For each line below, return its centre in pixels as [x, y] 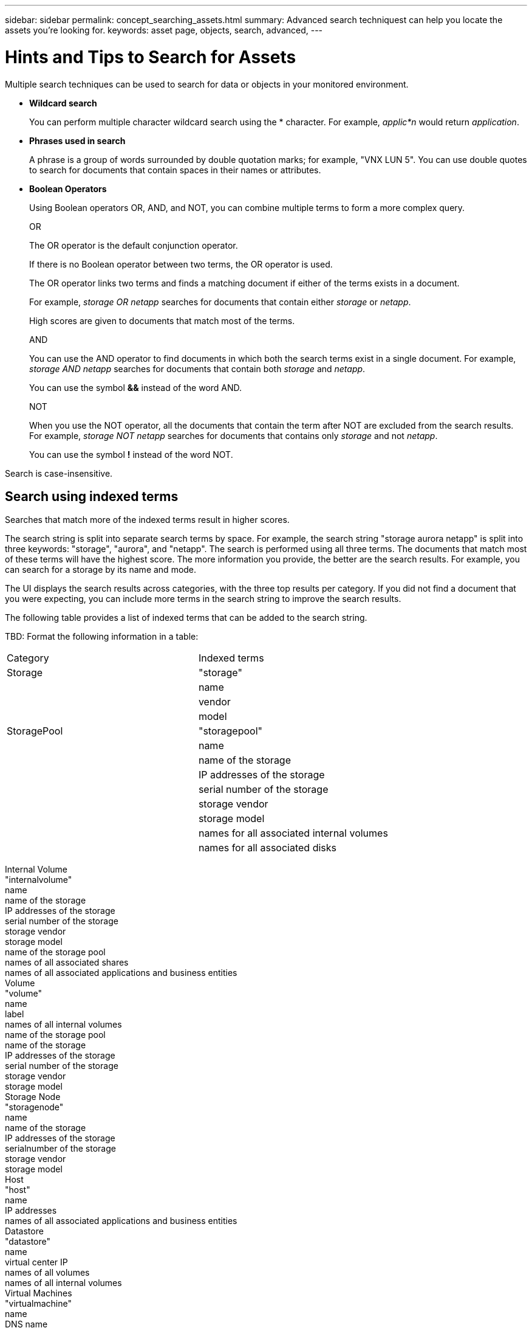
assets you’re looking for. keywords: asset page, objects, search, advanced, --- [164, 30]
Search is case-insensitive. [59, 473]
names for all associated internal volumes [293, 833]
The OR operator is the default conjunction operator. [134, 245]
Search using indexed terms [92, 496]
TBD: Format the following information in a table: [102, 637]
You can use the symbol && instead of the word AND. [136, 387]
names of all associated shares [67, 963]
